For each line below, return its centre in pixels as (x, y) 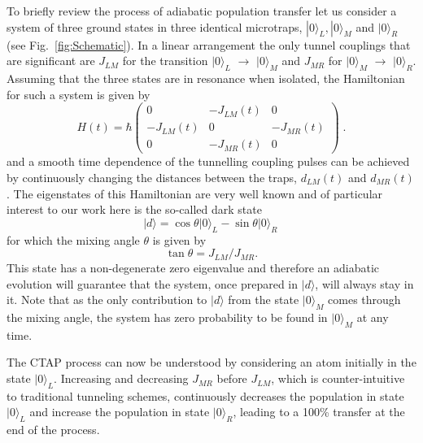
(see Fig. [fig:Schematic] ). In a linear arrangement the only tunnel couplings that (209, 44)
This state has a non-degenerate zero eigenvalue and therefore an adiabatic (193, 268)
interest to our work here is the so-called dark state (134, 209)
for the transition (165, 61)
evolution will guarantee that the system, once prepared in (153, 283)
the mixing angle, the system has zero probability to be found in (167, 317)
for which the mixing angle (73, 239)
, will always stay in (364, 283)
